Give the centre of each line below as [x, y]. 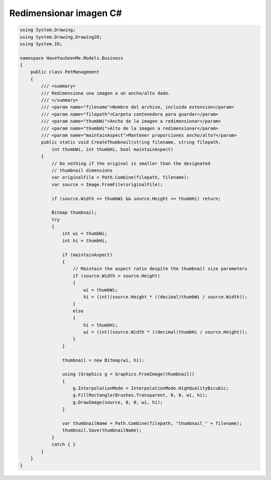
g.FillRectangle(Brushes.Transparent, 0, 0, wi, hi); [141, 395]
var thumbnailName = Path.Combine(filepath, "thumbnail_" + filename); [152, 424]
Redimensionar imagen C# [66, 13]
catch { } [63, 445]
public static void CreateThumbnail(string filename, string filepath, [131, 142]
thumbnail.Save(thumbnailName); [102, 430]
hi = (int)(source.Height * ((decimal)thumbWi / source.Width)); [165, 297]
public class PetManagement [65, 72]
